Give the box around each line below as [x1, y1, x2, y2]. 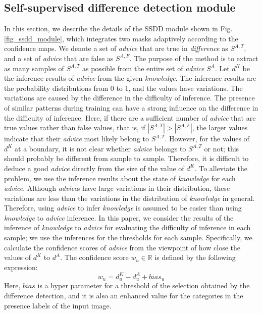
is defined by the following [154, 252, 236, 263]
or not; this [204, 143, 239, 153]
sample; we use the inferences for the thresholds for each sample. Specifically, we [4, 232, 252, 243]
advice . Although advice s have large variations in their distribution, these [4, 183, 230, 193]
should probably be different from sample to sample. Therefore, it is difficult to [4, 153, 249, 164]
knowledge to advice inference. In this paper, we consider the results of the [4, 212, 234, 223]
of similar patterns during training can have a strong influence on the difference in [4, 102, 258, 113]
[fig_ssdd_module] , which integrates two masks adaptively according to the [4, 33, 238, 43]
